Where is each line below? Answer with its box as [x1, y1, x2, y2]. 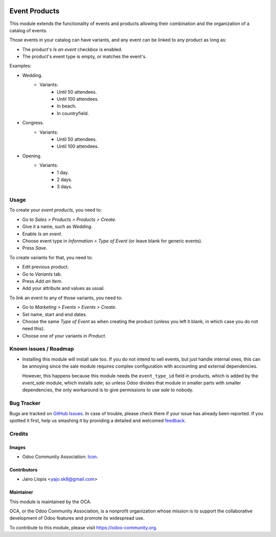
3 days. [57, 184, 73, 190]
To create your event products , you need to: [9, 207, 102, 213]
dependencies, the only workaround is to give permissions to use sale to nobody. [22, 387, 194, 393]
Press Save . [22, 245, 48, 251]
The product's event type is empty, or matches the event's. [22, 54, 147, 60]
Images [9, 444, 26, 450]
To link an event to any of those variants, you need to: [9, 295, 123, 301]
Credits [9, 430, 28, 437]
